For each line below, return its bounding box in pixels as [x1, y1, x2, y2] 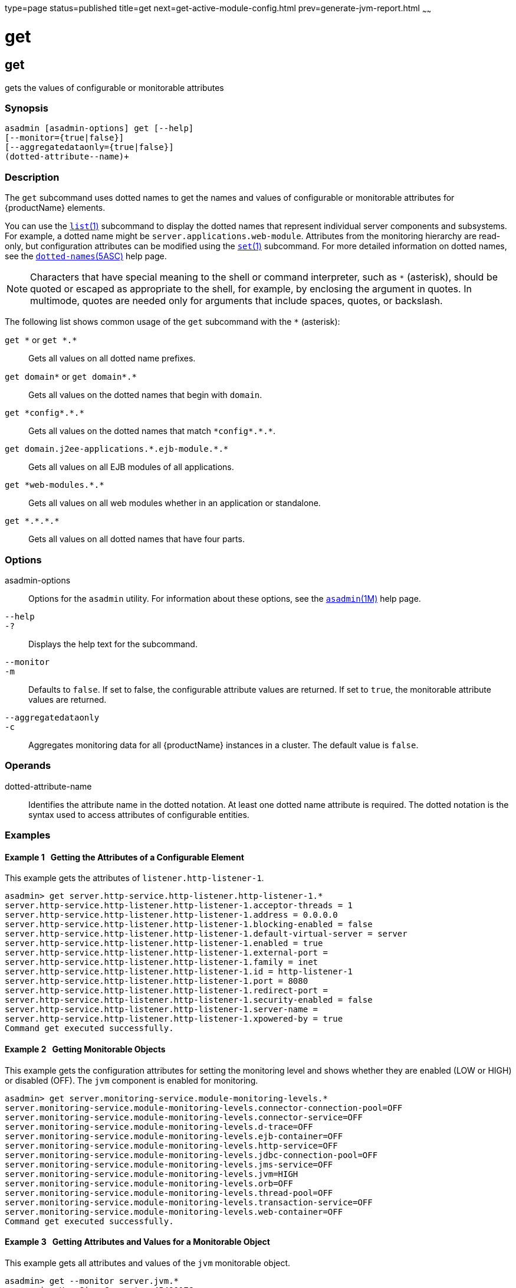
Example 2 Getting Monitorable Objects [5, 1044, 166, 1054]
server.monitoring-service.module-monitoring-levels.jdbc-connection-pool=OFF [5, 1150, 378, 1160]
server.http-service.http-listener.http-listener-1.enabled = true [5, 938, 323, 948]
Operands [5, 759, 51, 772]
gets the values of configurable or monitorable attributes [5, 82, 224, 93]
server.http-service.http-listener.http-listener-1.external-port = [5, 948, 328, 958]
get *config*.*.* [5, 408, 84, 418]
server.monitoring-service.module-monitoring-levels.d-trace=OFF [5, 1121, 313, 1132]
